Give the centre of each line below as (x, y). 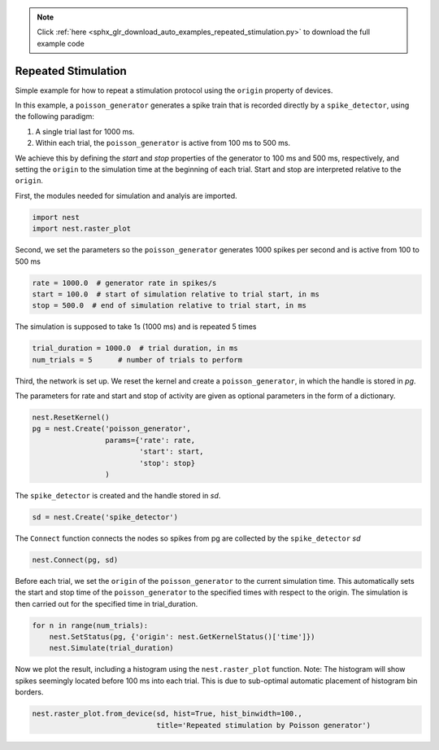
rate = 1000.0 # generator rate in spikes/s (124, 283)
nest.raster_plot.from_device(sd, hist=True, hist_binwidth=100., (167, 714)
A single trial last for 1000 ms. (85, 131)
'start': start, (172, 452)
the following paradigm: (55, 116)
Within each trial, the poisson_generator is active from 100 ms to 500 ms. (163, 143)
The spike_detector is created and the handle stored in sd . (118, 495)
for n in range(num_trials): (90, 625)
